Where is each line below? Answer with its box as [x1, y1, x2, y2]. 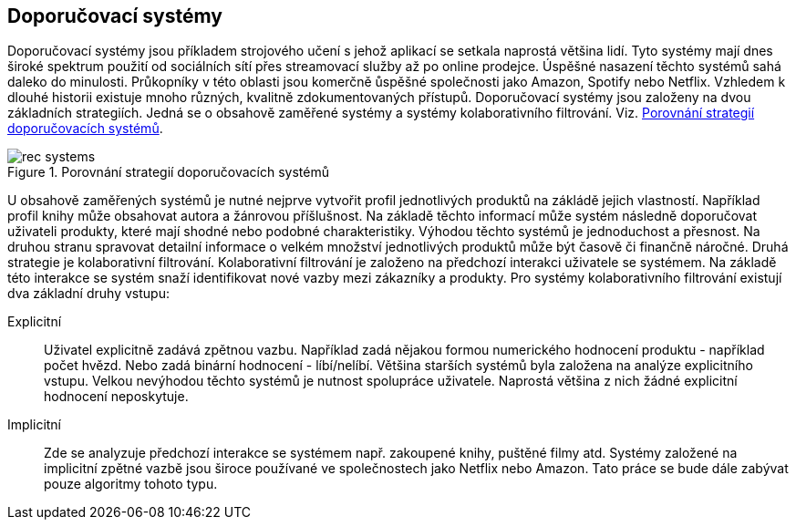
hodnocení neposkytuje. [44, 388, 189, 405]
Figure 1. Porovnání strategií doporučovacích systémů [7, 164, 330, 181]
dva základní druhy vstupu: [7, 285, 170, 302]
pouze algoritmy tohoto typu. [44, 476, 218, 492]
